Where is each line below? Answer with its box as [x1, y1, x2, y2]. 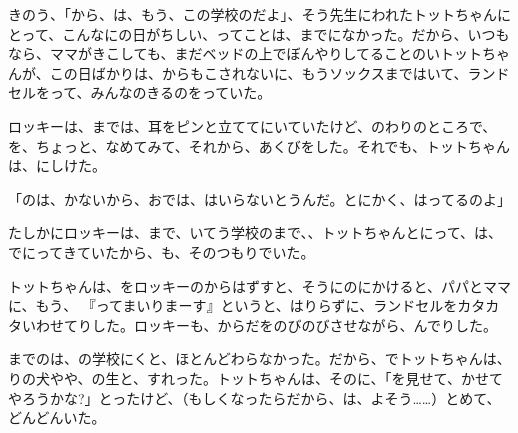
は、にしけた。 [8, 155, 106, 176]
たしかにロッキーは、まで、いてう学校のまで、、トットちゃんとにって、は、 [8, 222, 503, 243]
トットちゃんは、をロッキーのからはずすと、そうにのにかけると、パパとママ [8, 275, 511, 296]
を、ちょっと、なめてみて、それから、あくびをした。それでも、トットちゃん [8, 135, 510, 156]
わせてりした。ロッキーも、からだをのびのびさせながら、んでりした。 [35, 314, 497, 335]
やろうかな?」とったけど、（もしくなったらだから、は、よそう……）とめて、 [8, 387, 501, 408]
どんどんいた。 [8, 407, 106, 428]
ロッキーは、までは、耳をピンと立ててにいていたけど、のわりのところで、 [8, 115, 497, 136]
